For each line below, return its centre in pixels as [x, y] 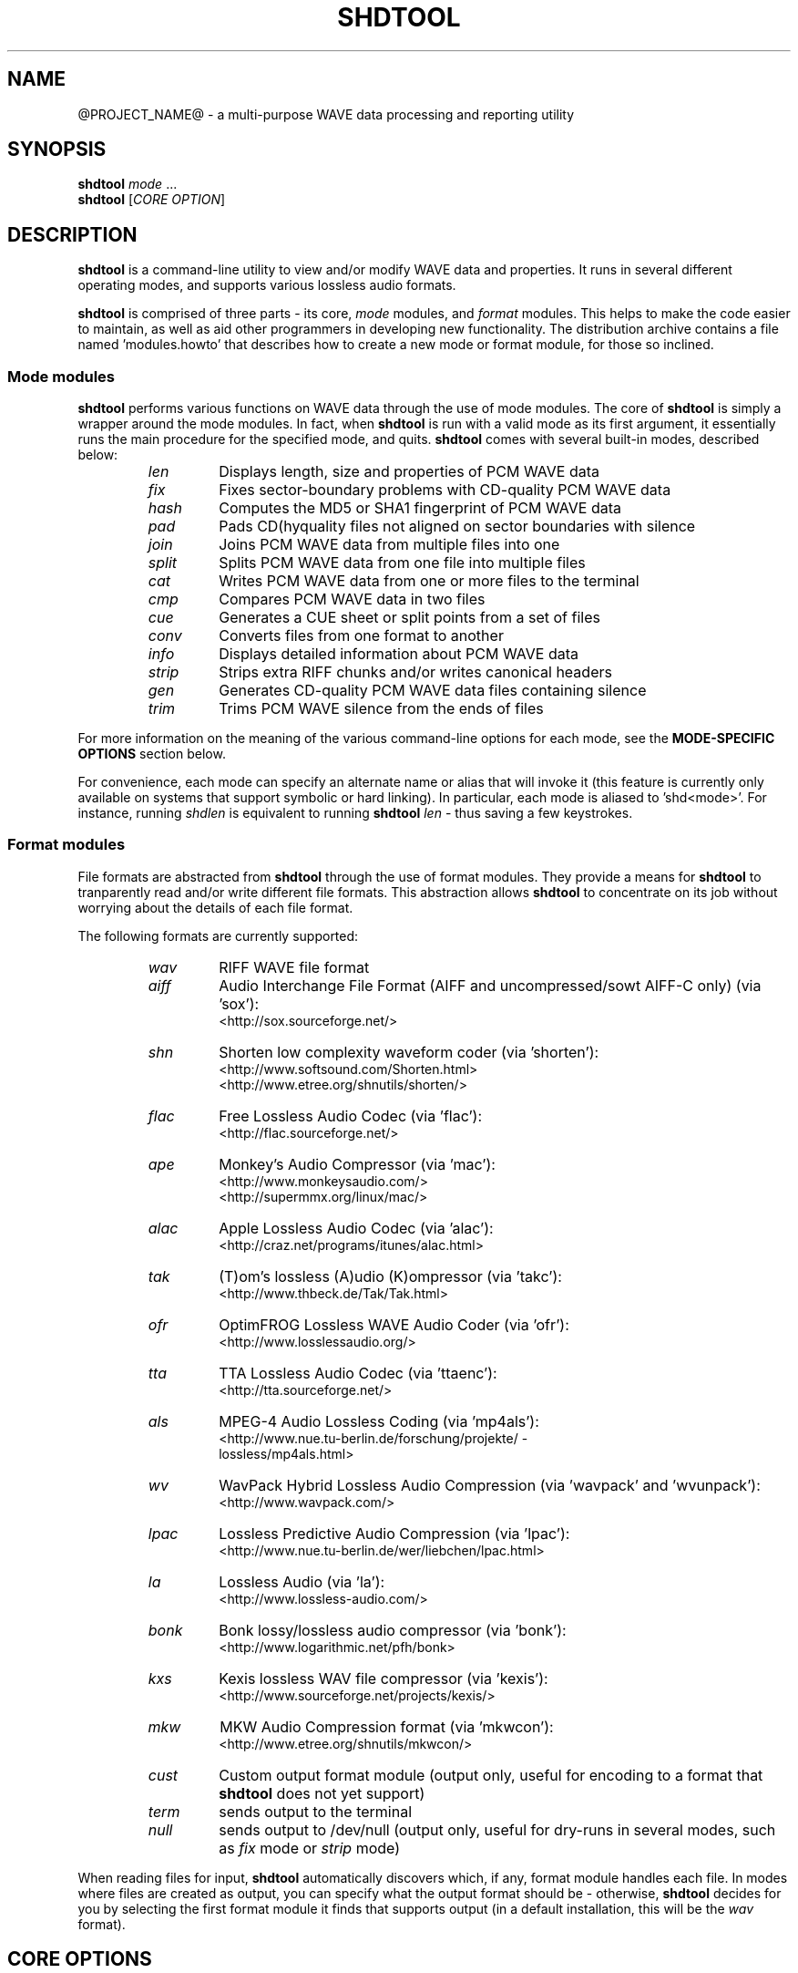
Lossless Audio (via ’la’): [302, 1581]
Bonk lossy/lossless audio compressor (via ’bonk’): [393, 1630]
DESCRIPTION [72, 234]
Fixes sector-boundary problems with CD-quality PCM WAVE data [445, 490]
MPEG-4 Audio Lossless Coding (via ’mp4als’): [379, 1421]
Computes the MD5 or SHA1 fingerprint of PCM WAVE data [420, 508]
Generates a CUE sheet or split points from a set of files [409, 618]
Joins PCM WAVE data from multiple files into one [389, 545]
